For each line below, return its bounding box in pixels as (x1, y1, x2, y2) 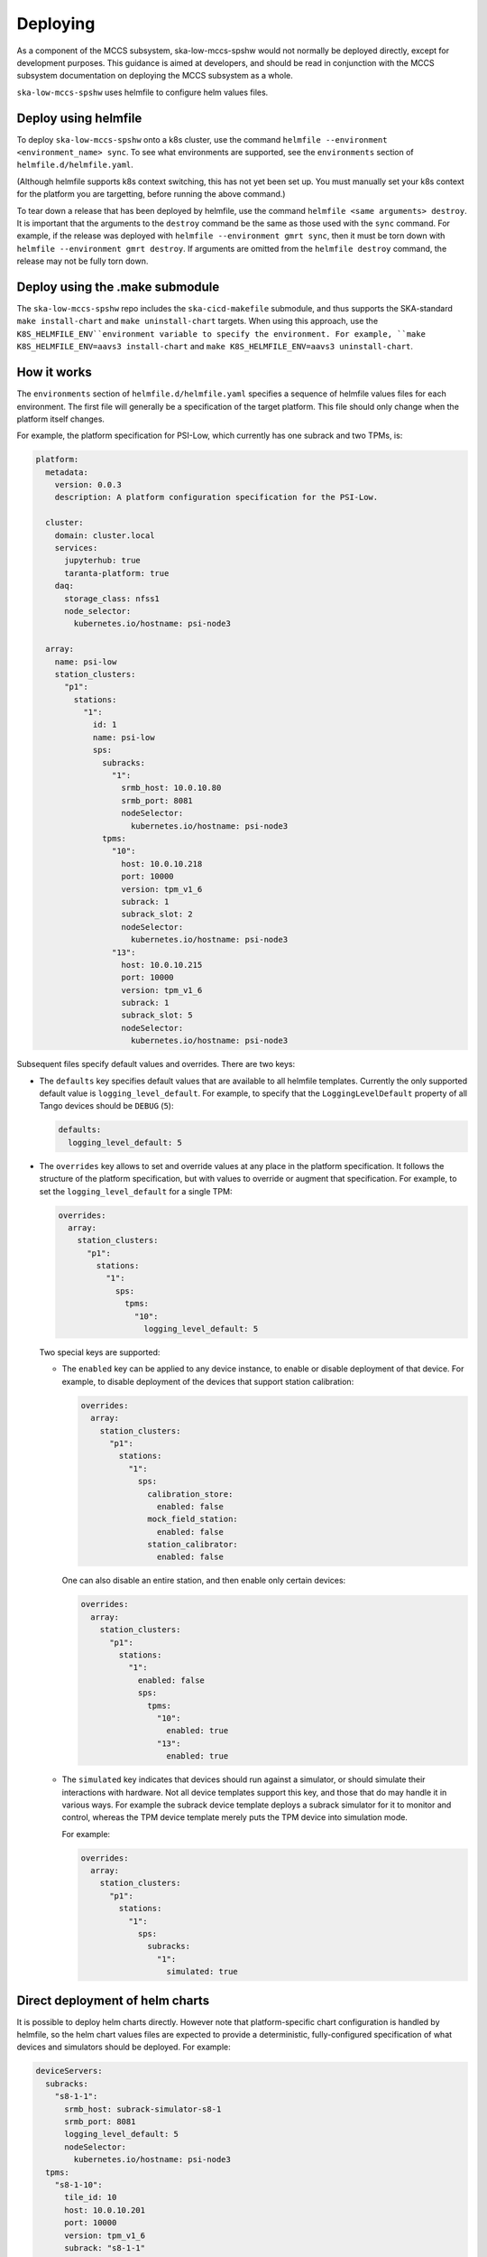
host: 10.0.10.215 (121, 960, 203, 970)
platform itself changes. (16, 413, 106, 424)
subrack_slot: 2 (121, 909, 193, 920)
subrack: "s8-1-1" (64, 2243, 146, 2252)
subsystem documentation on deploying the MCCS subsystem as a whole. (16, 70, 293, 81)
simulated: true (166, 1966, 238, 1977)
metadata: (45, 467, 89, 478)
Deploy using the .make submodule (16, 279, 220, 294)
